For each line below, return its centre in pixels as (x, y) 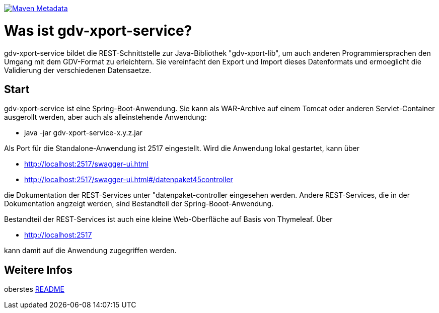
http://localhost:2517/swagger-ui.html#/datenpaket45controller (129, 180)
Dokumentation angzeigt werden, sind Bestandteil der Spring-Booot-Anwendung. (139, 204)
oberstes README (34, 289)
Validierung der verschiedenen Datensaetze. (78, 70)
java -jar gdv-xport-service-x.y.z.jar (83, 133)
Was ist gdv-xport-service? (98, 30)
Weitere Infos (38, 270)
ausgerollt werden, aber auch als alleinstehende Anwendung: (105, 117)
